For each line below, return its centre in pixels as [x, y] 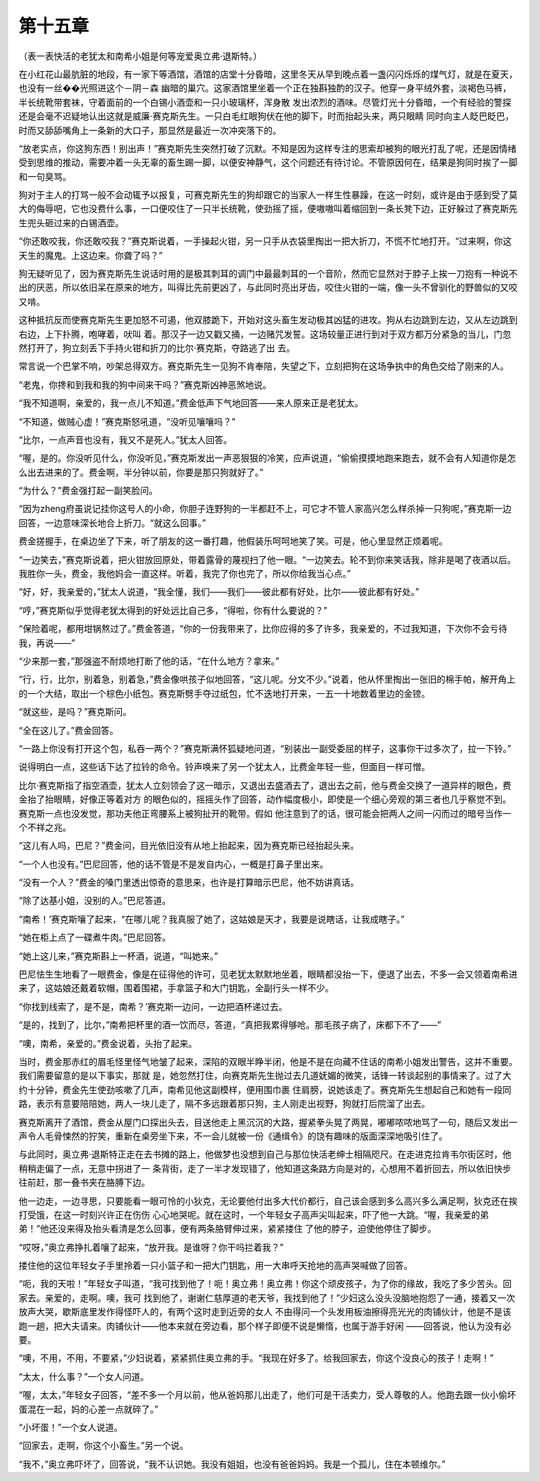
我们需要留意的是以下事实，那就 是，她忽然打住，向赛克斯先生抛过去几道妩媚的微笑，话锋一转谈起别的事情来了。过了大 [265, 1076]
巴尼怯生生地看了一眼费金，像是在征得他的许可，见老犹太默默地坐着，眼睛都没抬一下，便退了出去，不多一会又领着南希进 [268, 974]
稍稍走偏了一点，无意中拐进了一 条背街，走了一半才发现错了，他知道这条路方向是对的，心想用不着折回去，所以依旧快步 [265, 1168]
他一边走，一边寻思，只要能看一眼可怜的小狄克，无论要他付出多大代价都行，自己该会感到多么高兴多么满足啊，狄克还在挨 [268, 1201]
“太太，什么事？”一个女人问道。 [84, 1376]
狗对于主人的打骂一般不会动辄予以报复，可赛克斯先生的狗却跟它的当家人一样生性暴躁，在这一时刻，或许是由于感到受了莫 [268, 195]
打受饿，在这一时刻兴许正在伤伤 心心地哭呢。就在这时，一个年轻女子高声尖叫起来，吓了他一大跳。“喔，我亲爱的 [249, 1214]
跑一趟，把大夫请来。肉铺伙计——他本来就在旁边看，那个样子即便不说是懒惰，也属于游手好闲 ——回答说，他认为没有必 [265, 1326]
